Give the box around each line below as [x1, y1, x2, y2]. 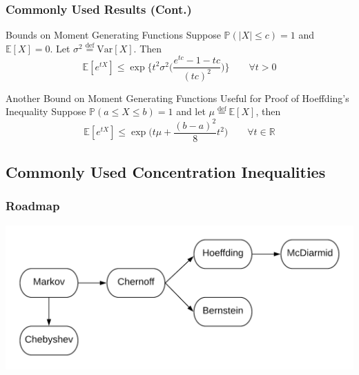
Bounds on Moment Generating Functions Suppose [6, 28, 221, 42]
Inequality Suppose [6, 104, 86, 119]
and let [176, 104, 206, 119]
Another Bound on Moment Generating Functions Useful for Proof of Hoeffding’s [6, 90, 349, 105]
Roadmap [6, 197, 60, 214]
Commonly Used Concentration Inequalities [6, 161, 326, 183]
